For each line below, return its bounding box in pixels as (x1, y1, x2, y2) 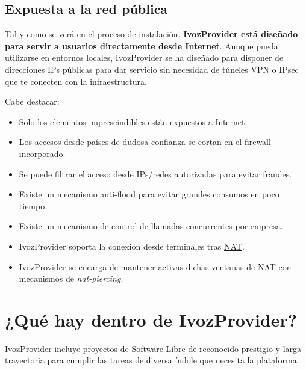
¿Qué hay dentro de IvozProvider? (5, 307, 298, 331)
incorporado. (19, 147, 66, 159)
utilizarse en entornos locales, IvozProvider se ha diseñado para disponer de (5, 51, 284, 64)
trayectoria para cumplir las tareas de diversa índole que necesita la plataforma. (5, 354, 299, 366)
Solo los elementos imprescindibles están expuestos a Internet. (19, 115, 248, 128)
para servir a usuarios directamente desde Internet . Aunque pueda (5, 39, 278, 52)
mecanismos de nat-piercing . (19, 272, 123, 285)
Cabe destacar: (5, 95, 60, 108)
